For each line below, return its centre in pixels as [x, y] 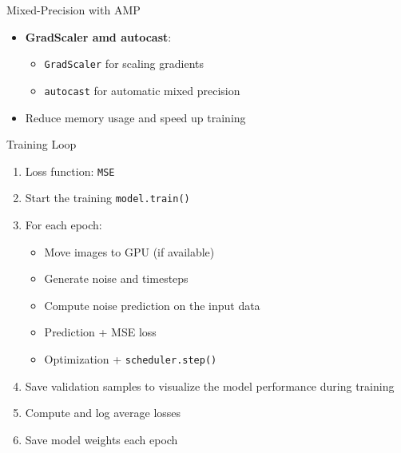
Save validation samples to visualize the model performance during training [210, 385]
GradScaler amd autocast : [98, 36]
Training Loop [42, 144]
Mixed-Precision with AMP [73, 10]
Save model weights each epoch [101, 439]
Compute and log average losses [103, 413]
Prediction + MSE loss [100, 332]
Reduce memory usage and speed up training [135, 117]
